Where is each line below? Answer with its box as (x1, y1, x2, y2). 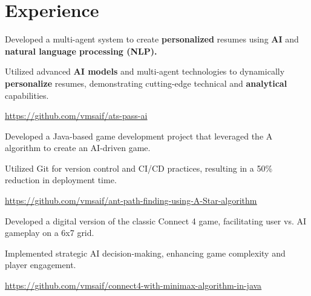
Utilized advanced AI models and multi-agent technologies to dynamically (5, 65, 285, 78)
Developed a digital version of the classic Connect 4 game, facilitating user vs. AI (5, 214, 307, 227)
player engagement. (5, 258, 76, 271)
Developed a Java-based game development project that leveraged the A (5, 129, 273, 142)
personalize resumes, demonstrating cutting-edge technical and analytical (5, 76, 287, 89)
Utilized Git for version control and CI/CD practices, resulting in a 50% (5, 161, 273, 174)
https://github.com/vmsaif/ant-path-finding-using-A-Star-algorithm (5, 194, 257, 207)
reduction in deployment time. (5, 173, 117, 186)
